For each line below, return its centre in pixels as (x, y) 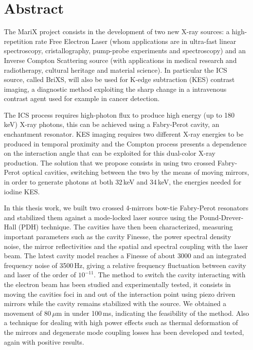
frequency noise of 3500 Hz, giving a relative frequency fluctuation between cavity (125, 265)
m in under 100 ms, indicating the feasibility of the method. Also (153, 313)
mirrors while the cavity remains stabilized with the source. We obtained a (115, 303)
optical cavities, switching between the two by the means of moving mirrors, (136, 172)
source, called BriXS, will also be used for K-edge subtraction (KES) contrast (119, 79)
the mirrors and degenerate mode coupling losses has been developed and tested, (124, 332)
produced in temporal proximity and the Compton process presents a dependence (125, 143)
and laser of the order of (40, 275)
